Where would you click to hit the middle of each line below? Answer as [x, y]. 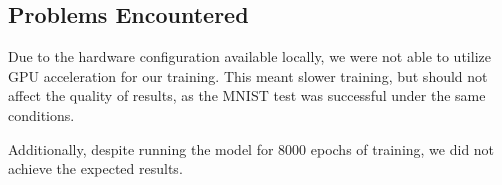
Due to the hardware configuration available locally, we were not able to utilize [249, 56]
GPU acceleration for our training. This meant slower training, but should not [248, 75]
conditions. [41, 114]
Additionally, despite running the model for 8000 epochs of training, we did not [251, 148]
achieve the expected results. [95, 168]
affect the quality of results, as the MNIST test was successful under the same [247, 95]
